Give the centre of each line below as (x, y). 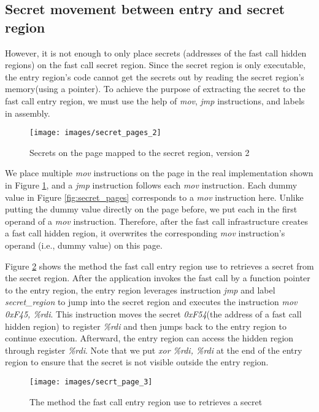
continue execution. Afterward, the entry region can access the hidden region (149, 338)
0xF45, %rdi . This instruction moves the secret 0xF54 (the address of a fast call (153, 313)
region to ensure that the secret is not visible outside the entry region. (137, 362)
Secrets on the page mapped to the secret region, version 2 (140, 152)
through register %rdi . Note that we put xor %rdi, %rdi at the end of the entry (154, 350)
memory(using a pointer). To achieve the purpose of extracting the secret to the (155, 89)
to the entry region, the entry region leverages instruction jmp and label (140, 290)
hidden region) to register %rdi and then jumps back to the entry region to (146, 326)
